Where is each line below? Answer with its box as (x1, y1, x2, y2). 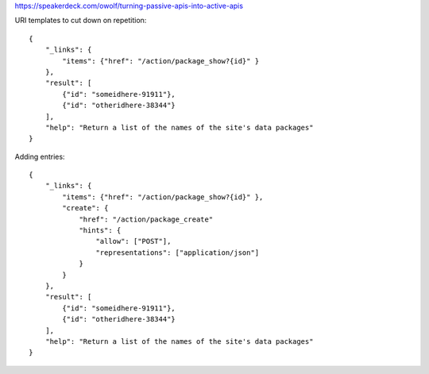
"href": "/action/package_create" (79, 214, 214, 224)
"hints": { (79, 226, 122, 235)
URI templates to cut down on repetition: (14, 16, 147, 25)
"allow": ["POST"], (95, 237, 172, 246)
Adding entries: (14, 152, 65, 161)
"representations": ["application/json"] (95, 248, 260, 257)
